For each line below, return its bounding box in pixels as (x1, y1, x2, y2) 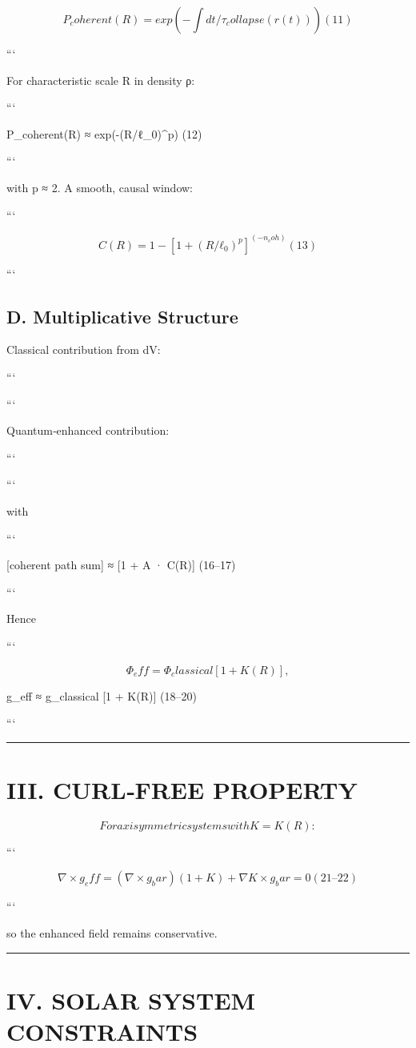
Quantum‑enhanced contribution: (6, 422, 170, 439)
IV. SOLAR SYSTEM (6, 983, 256, 1016)
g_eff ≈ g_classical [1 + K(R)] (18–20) (6, 687, 197, 704)
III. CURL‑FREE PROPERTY (6, 773, 358, 805)
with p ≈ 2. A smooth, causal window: (6, 179, 193, 195)
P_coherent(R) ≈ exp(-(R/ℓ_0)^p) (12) (6, 125, 202, 142)
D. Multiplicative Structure (6, 303, 238, 328)
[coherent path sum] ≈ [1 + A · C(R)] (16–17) (6, 556, 236, 573)
